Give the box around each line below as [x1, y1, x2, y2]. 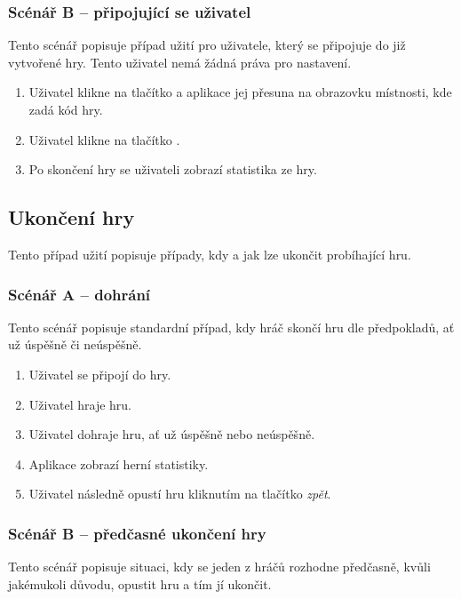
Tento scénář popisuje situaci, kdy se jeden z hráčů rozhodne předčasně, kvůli [8, 557, 431, 576]
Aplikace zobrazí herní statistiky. [28, 454, 209, 473]
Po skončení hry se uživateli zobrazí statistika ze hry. [28, 160, 317, 179]
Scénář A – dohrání [8, 283, 151, 305]
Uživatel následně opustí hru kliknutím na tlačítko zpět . [28, 484, 331, 503]
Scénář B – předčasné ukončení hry [8, 522, 266, 544]
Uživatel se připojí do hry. [28, 364, 171, 383]
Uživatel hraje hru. [28, 395, 132, 413]
